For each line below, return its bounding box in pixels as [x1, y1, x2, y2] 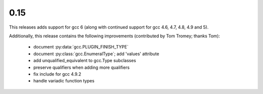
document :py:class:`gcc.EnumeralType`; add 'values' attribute [33, 51, 159, 57]
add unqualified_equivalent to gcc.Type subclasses [33, 58, 136, 63]
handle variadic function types [33, 78, 94, 84]
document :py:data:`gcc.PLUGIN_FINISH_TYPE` [33, 44, 129, 50]
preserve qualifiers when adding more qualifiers [33, 64, 130, 70]
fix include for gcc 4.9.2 [33, 71, 81, 77]
